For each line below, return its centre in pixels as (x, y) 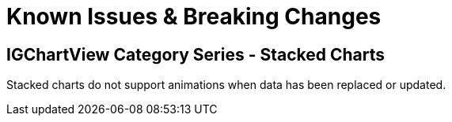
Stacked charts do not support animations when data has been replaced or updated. (226, 85)
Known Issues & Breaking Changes (194, 17)
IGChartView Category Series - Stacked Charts (196, 54)
